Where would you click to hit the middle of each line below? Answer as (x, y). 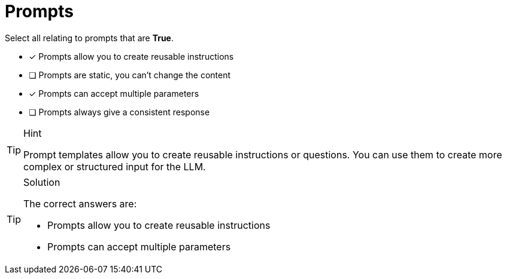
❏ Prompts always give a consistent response (119, 112)
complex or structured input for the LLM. (115, 166)
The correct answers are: (80, 203)
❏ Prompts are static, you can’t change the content (130, 75)
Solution (42, 182)
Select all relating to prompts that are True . (89, 38)
